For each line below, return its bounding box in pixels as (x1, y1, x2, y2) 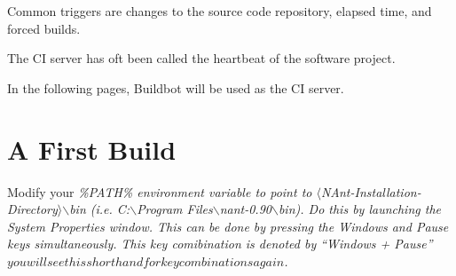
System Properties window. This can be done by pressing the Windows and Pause (7, 217, 449, 235)
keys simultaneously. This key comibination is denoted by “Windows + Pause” (7, 234, 433, 253)
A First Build (7, 130, 177, 167)
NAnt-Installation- (320, 182, 421, 201)
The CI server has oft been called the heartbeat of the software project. (7, 49, 396, 67)
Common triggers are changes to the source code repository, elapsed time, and (7, 2, 432, 20)
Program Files (137, 200, 213, 218)
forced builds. (7, 19, 81, 37)
